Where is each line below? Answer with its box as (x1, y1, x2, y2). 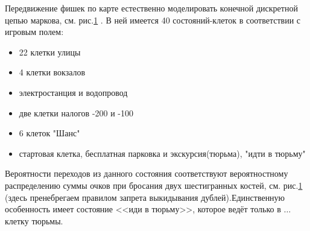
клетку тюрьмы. (5, 214, 63, 227)
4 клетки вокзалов (19, 66, 86, 78)
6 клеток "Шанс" (19, 127, 80, 139)
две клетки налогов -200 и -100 (19, 106, 134, 119)
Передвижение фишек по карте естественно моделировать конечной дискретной (5, 2, 298, 14)
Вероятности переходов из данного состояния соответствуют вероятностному (5, 167, 288, 180)
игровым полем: (5, 25, 64, 38)
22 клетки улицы (19, 45, 81, 58)
